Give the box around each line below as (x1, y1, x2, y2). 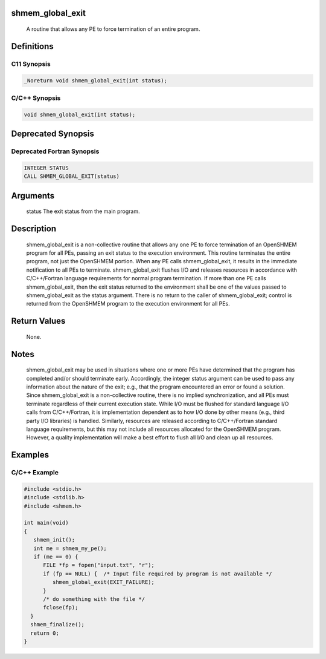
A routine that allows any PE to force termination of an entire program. (26, 25, 200, 33)
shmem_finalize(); (30, 621, 85, 628)
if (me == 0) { (33, 554, 78, 560)
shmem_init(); (33, 536, 75, 543)
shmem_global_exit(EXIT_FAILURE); (52, 579, 155, 586)
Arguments (11, 191, 55, 201)
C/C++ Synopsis (11, 94, 61, 102)
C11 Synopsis (11, 59, 51, 68)
